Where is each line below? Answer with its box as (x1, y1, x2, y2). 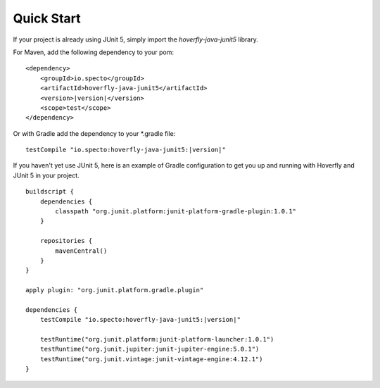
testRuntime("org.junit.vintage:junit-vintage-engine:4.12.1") (39, 355, 263, 363)
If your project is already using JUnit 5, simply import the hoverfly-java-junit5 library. (13, 35, 258, 44)
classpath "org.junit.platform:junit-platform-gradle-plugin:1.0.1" (55, 208, 297, 215)
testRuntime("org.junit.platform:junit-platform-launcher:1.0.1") (39, 335, 274, 344)
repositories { (39, 237, 93, 245)
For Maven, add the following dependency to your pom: (13, 48, 175, 56)
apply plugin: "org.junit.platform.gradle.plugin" (25, 286, 204, 294)
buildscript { (25, 187, 74, 196)
